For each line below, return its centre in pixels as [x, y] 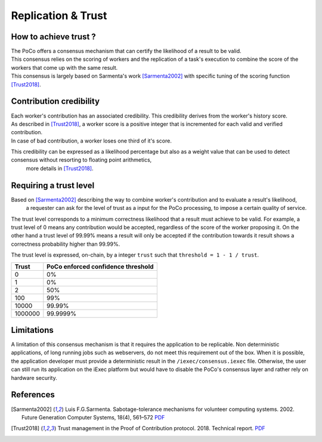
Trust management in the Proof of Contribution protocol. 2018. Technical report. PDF [161, 428]
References [33, 395]
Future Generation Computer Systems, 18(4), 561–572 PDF [93, 417]
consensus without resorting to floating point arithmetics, [81, 160]
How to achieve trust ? [54, 37]
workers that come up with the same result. [64, 67]
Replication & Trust [59, 16]
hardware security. [34, 378]
